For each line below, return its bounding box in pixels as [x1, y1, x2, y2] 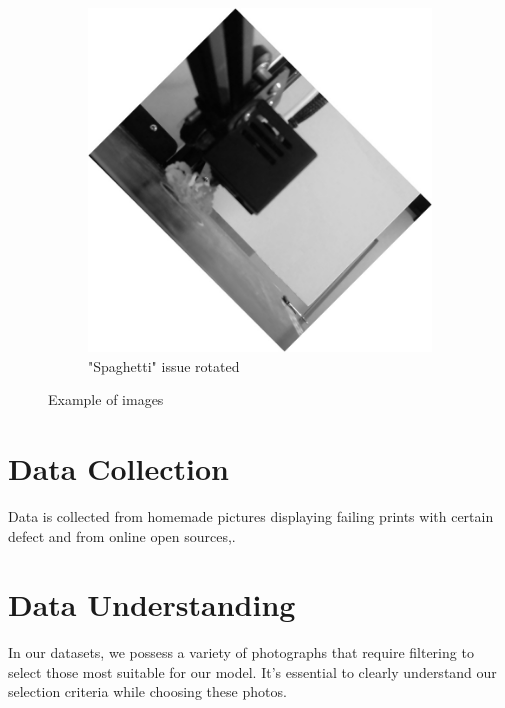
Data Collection [8, 447, 229, 488]
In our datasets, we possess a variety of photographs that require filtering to [8, 642, 474, 663]
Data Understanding [8, 584, 296, 625]
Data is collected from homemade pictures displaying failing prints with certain [8, 505, 494, 526]
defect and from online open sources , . [8, 525, 236, 546]
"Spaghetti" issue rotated [88, 355, 240, 376]
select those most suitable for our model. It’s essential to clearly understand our [8, 661, 497, 682]
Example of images [48, 389, 164, 410]
